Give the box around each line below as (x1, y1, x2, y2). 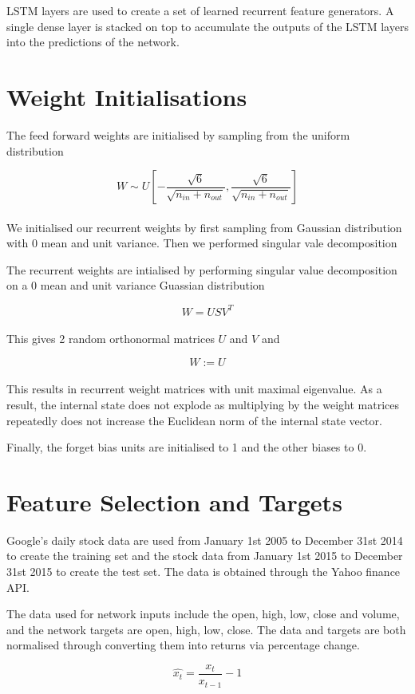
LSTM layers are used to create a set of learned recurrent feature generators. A (6, 2, 394, 18)
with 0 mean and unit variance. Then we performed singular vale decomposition (6, 235, 397, 251)
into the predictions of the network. (6, 34, 180, 50)
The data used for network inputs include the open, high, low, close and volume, (6, 605, 400, 622)
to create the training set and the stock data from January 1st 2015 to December (6, 547, 403, 564)
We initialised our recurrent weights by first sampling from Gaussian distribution (6, 219, 402, 235)
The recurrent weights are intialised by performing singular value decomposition (6, 261, 397, 278)
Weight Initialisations (6, 80, 247, 112)
